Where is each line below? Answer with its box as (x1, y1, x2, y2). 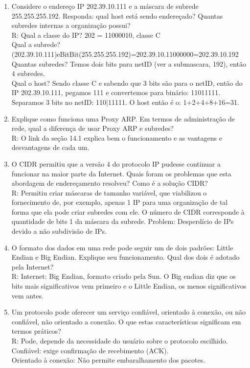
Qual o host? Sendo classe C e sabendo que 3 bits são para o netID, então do (11, 77, 243, 88)
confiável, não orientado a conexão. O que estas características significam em (11, 316, 241, 326)
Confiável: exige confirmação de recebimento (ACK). (11, 345, 169, 355)
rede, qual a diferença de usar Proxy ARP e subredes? (11, 123, 174, 133)
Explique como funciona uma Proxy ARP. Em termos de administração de (11, 113, 235, 123)
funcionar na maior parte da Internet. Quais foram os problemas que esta (11, 168, 231, 178)
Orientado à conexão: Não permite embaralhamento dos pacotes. (11, 355, 205, 365)
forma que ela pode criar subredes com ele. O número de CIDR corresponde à (11, 206, 245, 217)
